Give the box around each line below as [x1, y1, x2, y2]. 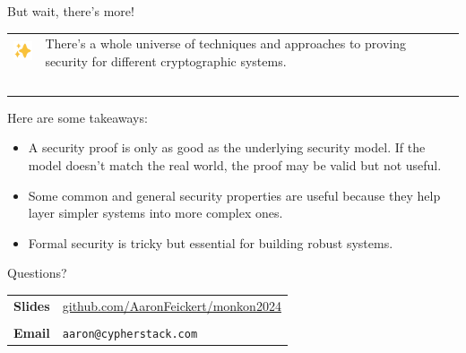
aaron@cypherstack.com [62, 327, 198, 340]
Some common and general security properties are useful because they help [28, 185, 441, 204]
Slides [13, 296, 50, 314]
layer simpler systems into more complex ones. [28, 203, 283, 222]
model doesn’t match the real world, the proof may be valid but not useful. [28, 156, 442, 175]
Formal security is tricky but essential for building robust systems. [28, 233, 393, 252]
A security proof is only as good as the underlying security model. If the [28, 138, 426, 157]
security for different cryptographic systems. [45, 51, 287, 70]
